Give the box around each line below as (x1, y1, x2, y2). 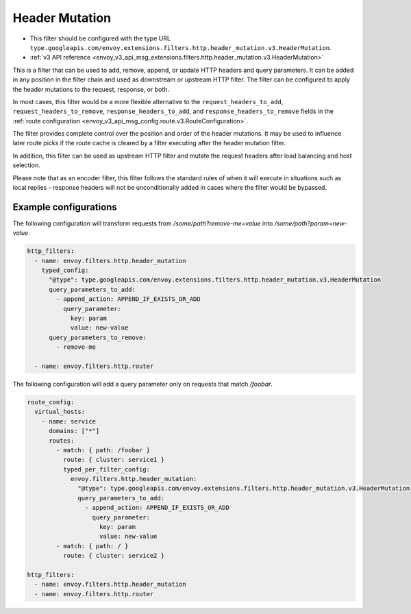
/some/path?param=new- (274, 219, 348, 228)
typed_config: (41, 267, 89, 274)
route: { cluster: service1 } (62, 456, 164, 464)
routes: (49, 437, 75, 445)
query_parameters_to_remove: (49, 333, 147, 341)
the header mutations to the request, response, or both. (12, 85, 170, 93)
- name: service (41, 417, 96, 425)
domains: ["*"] (49, 427, 100, 435)
